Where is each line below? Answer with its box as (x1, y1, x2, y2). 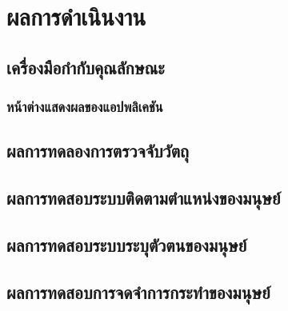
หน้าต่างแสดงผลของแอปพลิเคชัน (6, 97, 163, 117)
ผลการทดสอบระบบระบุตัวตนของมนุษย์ (6, 232, 247, 257)
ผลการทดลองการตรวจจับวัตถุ (6, 138, 189, 163)
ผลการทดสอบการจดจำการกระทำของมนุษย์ (6, 279, 270, 304)
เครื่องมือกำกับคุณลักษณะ (6, 54, 165, 79)
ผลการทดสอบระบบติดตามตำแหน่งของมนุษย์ (6, 185, 281, 210)
